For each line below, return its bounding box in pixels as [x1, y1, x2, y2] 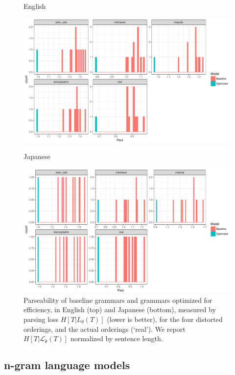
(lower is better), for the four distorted [107, 314, 223, 324]
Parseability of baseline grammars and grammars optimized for [23, 295, 212, 305]
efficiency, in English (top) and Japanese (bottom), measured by [23, 304, 216, 315]
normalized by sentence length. [70, 333, 163, 344]
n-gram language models [4, 357, 130, 373]
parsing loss [23, 314, 59, 324]
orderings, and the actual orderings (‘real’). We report [23, 323, 186, 334]
